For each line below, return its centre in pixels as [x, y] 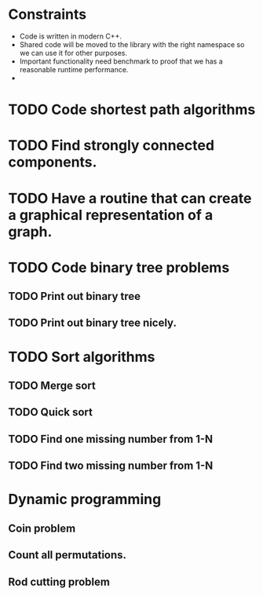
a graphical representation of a [111, 215]
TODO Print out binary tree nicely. [92, 323]
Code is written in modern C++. [70, 36]
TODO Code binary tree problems [119, 267]
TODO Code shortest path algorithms [132, 110]
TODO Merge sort [52, 386]
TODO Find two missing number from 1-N [111, 466]
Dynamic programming [85, 499]
